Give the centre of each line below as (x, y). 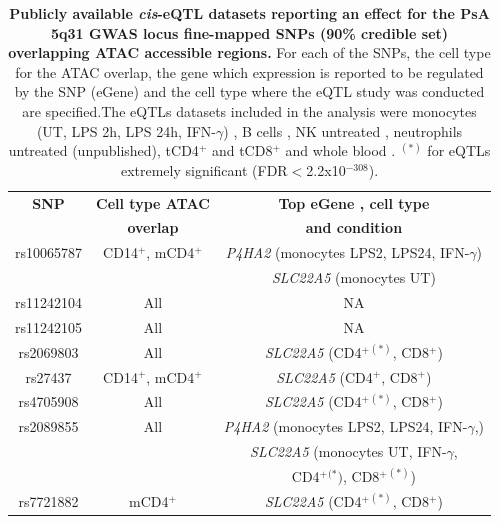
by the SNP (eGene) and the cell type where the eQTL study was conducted (249, 91)
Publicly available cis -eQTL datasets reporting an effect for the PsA (249, 13)
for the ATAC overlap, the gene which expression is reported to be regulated (249, 71)
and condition (354, 227)
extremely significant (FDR (204, 169)
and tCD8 (242, 150)
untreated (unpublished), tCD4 (103, 150)
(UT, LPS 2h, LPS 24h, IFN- (126, 130)
